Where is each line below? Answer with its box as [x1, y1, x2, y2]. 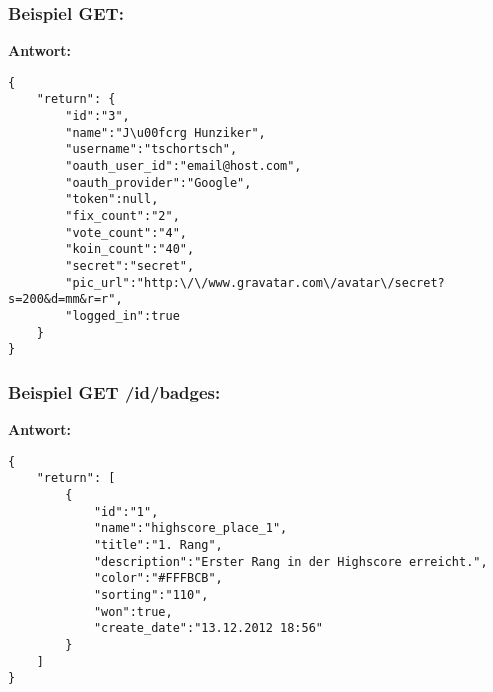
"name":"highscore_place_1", [93, 521, 288, 536]
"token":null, [65, 192, 159, 207]
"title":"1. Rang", [93, 538, 223, 553]
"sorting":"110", [93, 588, 209, 603]
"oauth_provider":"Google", [65, 175, 252, 190]
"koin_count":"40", [65, 242, 195, 257]
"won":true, [93, 604, 173, 619]
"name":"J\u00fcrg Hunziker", [65, 125, 266, 140]
